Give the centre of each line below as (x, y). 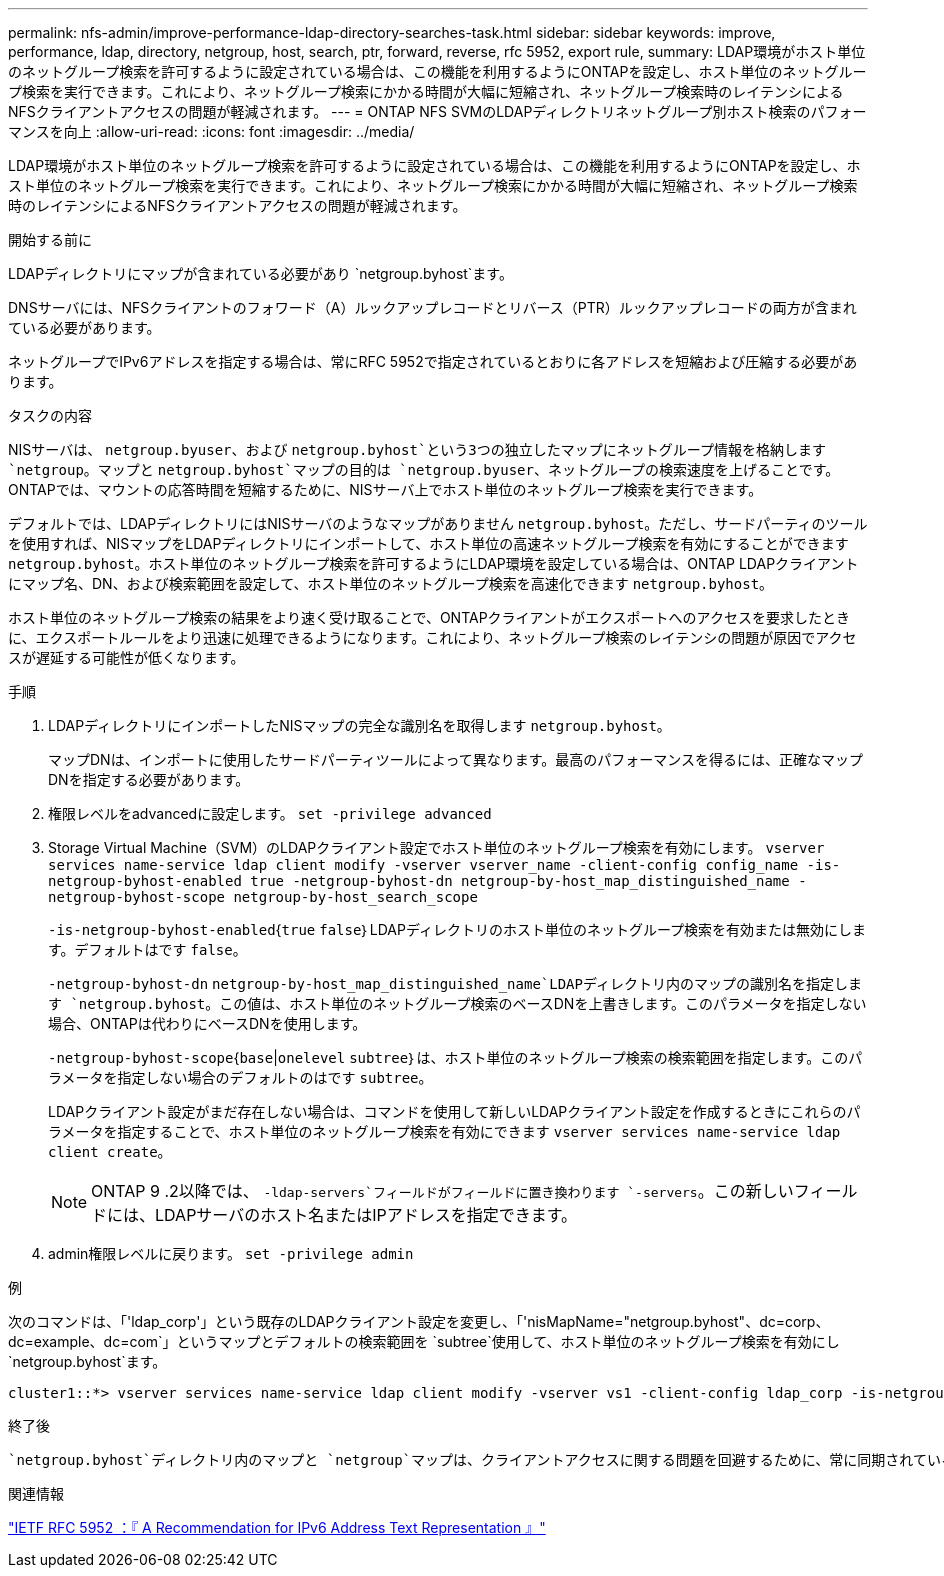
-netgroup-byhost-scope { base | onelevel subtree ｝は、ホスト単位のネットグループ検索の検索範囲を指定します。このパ (455, 1057)
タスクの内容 (50, 415)
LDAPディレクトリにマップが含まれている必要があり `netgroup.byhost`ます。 (260, 273)
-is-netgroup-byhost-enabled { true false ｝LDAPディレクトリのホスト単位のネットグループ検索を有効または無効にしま (457, 929)
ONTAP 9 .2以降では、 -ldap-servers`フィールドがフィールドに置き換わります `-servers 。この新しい (442, 1191)
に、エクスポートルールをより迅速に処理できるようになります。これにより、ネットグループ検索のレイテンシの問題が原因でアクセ (432, 637)
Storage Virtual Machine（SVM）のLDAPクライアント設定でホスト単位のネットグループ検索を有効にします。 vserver (436, 847)
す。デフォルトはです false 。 (147, 949)
